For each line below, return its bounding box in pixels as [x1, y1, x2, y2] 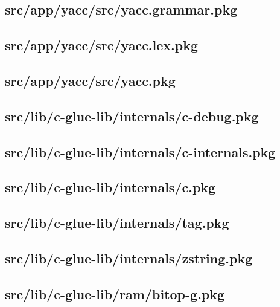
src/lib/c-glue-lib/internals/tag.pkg [5, 213, 229, 232]
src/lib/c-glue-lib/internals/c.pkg [5, 178, 216, 196]
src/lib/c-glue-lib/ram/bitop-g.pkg [5, 284, 225, 303]
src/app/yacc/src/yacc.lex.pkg [5, 36, 199, 54]
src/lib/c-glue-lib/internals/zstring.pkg [5, 248, 253, 267]
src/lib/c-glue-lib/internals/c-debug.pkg [5, 106, 259, 125]
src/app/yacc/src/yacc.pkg [5, 71, 176, 89]
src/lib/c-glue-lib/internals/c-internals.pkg [5, 142, 276, 161]
